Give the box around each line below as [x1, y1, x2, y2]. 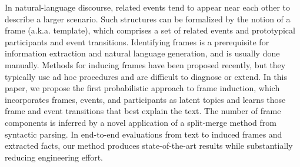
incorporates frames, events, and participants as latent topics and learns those [5, 93, 286, 105]
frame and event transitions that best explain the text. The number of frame [5, 105, 281, 117]
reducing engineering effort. [5, 151, 103, 163]
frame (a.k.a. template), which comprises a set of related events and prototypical [5, 24, 295, 36]
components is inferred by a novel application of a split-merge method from [5, 116, 276, 128]
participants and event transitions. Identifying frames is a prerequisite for [5, 35, 269, 48]
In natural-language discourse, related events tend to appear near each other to [5, 1, 291, 13]
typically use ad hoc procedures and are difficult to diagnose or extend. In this [5, 70, 287, 82]
